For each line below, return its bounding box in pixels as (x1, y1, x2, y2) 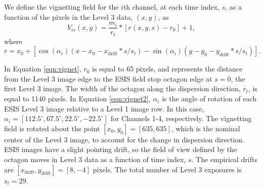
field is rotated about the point (4, 123, 100, 133)
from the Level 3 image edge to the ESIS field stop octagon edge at (4, 73, 212, 84)
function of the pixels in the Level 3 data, (4, 11, 133, 22)
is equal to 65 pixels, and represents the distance (92, 63, 243, 74)
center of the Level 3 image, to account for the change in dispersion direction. (4, 134, 244, 144)
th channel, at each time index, (123, 2, 220, 12)
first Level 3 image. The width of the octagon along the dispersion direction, (4, 83, 241, 94)
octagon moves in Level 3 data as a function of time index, (4, 154, 186, 165)
